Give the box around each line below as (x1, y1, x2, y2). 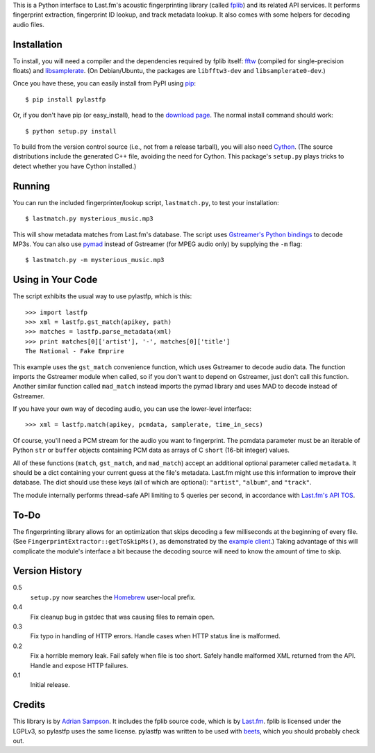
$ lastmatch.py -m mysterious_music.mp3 (25, 256, 165, 264)
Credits (12, 699, 46, 711)
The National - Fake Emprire (25, 348, 124, 355)
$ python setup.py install (25, 127, 117, 135)
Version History (12, 565, 83, 577)
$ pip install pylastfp (25, 95, 106, 104)
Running (12, 180, 51, 192)
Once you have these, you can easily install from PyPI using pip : (12, 79, 197, 88)
